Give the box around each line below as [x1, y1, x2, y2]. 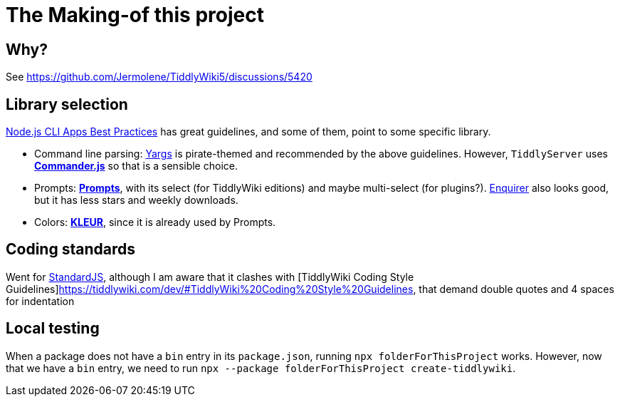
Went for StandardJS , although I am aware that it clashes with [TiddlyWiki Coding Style [6, 270, 414, 283]
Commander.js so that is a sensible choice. [34, 160, 238, 172]
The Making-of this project [6, 3, 264, 27]
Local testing [6, 319, 100, 338]
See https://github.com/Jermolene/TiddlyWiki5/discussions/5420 [6, 71, 312, 83]
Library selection [6, 95, 128, 113]
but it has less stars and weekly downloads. [34, 194, 238, 207]
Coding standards [6, 240, 135, 259]
